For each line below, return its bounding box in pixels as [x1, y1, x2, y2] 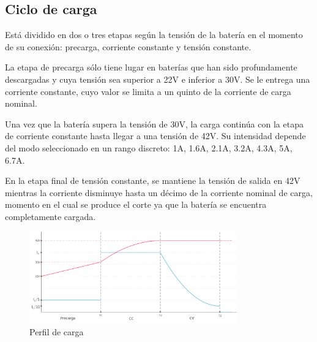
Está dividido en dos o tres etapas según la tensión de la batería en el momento [5, 28, 303, 41]
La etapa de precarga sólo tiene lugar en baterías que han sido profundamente [5, 61, 297, 74]
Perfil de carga [29, 325, 84, 338]
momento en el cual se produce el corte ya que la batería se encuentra [5, 198, 267, 211]
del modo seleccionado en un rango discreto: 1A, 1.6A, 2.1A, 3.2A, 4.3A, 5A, [5, 141, 293, 154]
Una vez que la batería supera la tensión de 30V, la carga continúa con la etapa [5, 117, 304, 130]
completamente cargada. [5, 210, 96, 222]
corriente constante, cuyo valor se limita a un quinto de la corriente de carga [5, 85, 291, 97]
